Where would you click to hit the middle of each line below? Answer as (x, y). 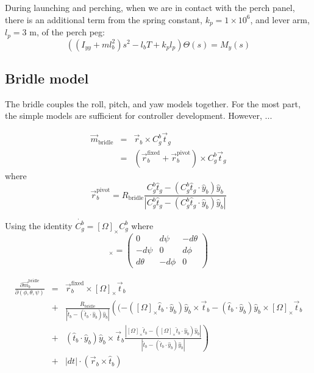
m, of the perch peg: (67, 32)
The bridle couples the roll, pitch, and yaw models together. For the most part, (153, 103)
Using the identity (39, 225)
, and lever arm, (280, 19)
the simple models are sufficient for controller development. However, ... (139, 115)
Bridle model (47, 78)
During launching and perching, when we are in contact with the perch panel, (150, 7)
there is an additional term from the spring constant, (104, 19)
